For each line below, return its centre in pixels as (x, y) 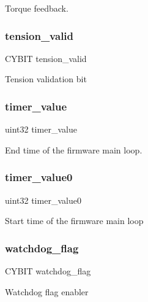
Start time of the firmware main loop (74, 221)
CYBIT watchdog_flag (48, 271)
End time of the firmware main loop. (74, 149)
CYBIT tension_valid (46, 58)
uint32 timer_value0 (43, 200)
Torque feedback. (37, 8)
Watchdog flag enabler (47, 291)
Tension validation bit (46, 79)
